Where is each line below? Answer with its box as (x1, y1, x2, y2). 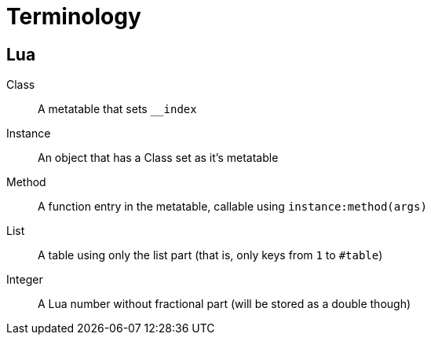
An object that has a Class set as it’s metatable (38, 151, 279, 165)
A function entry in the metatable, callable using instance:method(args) (38, 200, 427, 214)
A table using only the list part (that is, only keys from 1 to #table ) (38, 248, 383, 262)
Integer (6, 273, 43, 287)
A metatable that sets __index (38, 102, 197, 116)
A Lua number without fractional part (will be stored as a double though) (38, 297, 411, 311)
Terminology (6, 3, 141, 30)
